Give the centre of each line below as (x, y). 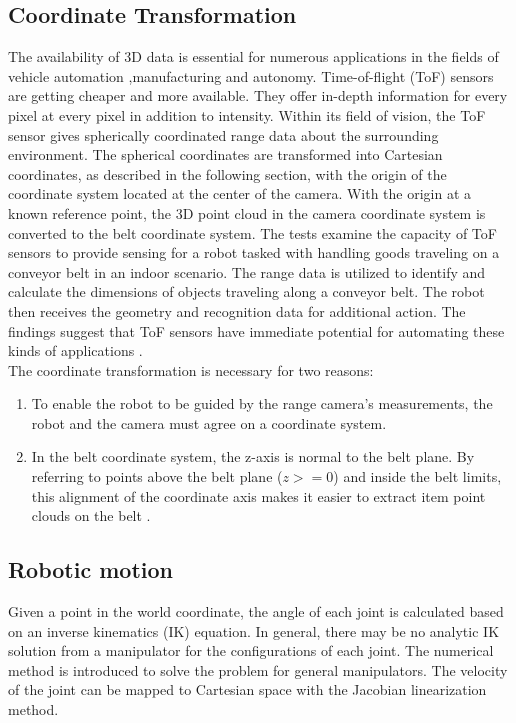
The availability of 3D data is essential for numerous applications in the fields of (253, 56)
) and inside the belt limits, (417, 476)
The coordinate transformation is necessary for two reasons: (191, 369)
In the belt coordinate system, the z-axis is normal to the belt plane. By (253, 456)
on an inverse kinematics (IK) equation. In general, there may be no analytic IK (254, 630)
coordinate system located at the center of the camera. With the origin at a (240, 193)
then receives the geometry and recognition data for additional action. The (237, 310)
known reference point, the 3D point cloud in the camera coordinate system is (247, 212)
